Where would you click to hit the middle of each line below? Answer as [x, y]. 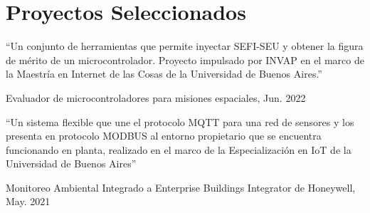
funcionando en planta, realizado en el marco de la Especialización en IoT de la [179, 149]
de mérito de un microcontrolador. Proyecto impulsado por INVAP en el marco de [185, 59]
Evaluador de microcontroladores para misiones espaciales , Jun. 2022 [156, 97]
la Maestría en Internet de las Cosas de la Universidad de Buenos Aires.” [164, 74]
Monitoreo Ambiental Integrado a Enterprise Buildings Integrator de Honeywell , [181, 187]
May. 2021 [28, 201]
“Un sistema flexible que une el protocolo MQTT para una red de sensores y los [180, 121]
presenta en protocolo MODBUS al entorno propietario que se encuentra [164, 136]
